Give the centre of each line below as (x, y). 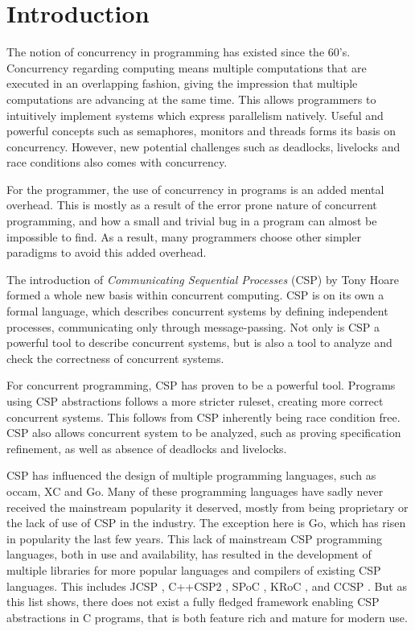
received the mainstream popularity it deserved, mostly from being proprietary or (207, 507)
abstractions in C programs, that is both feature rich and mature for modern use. (207, 617)
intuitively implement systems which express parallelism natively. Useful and (195, 115)
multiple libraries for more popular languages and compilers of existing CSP (194, 569)
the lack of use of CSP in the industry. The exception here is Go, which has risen (206, 523)
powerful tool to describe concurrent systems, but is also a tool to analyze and (199, 342)
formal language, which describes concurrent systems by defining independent (197, 311)
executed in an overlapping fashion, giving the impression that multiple (182, 83)
